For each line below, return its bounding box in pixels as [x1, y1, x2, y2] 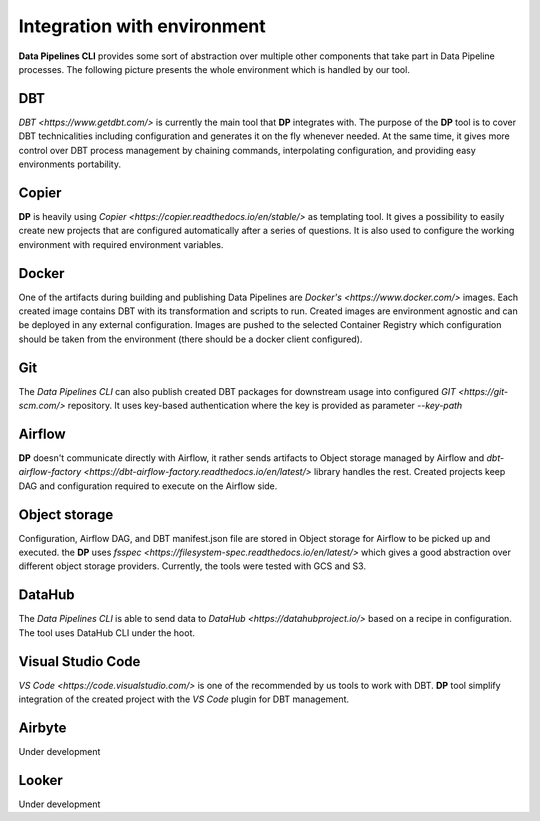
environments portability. [18, 158, 122, 170]
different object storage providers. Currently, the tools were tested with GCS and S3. [18, 560, 367, 572]
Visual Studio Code [18, 653, 141, 670]
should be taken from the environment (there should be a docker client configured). [18, 333, 363, 345]
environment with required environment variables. [18, 238, 224, 250]
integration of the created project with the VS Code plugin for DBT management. [18, 693, 350, 705]
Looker [18, 771, 64, 789]
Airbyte [18, 719, 67, 736]
